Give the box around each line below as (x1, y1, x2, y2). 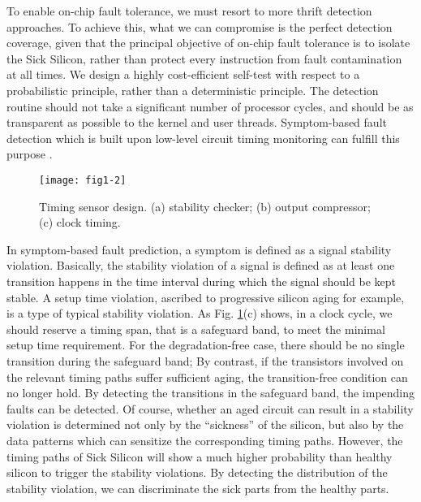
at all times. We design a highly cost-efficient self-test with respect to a (6, 66, 360, 83)
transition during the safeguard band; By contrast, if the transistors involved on (6, 352, 404, 369)
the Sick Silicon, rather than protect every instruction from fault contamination (6, 50, 402, 67)
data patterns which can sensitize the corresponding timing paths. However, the (6, 431, 403, 448)
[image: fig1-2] (39, 174, 127, 186)
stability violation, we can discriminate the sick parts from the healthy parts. (6, 479, 389, 496)
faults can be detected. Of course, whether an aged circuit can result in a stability (6, 400, 414, 417)
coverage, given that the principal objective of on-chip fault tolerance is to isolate (6, 34, 410, 51)
